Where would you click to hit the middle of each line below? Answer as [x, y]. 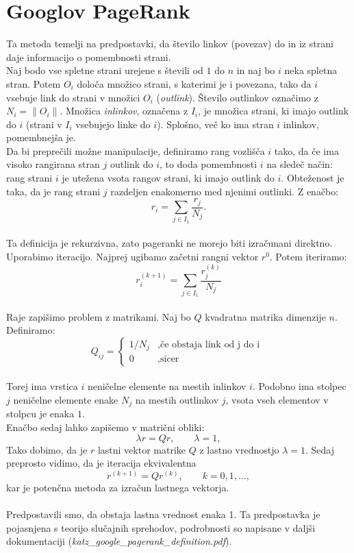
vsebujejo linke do [113, 124]
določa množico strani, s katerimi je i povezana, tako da [194, 83]
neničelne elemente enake [66, 400]
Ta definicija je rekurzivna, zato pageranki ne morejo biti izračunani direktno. [169, 243]
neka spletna [311, 70]
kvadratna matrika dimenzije [265, 316]
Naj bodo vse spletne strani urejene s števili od [105, 70]
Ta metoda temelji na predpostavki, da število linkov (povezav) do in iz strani [170, 44]
